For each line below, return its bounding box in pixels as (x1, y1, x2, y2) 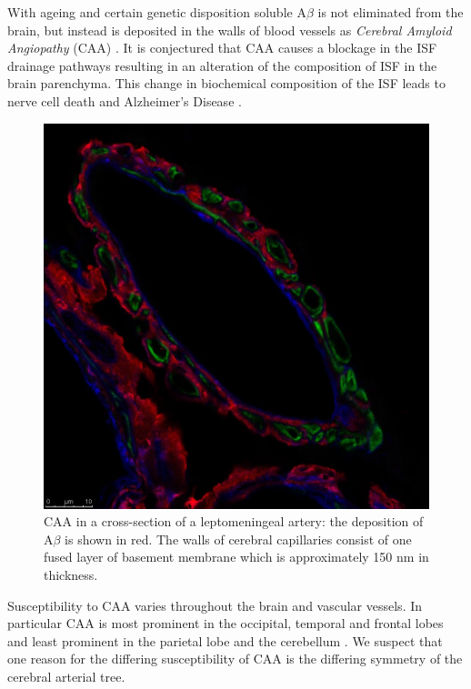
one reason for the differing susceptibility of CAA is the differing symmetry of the (7, 649, 463, 668)
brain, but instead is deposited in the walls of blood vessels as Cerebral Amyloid (7, 20, 452, 39)
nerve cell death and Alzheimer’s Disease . (7, 91, 242, 110)
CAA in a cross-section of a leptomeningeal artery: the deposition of (44, 512, 424, 531)
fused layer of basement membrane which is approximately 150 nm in (44, 547, 429, 566)
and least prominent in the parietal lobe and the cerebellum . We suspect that (7, 631, 443, 650)
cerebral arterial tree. (7, 666, 125, 685)
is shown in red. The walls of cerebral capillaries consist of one (65, 529, 412, 548)
